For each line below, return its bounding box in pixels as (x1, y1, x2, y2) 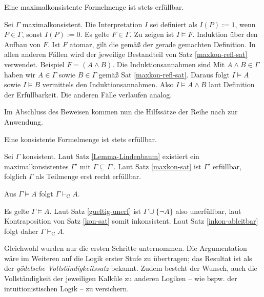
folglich (4, 171, 27, 182)
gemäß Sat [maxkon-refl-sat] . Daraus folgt (98, 69, 230, 80)
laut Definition (209, 79, 255, 90)
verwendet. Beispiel (4, 58, 65, 69)
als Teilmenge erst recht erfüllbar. (35, 171, 141, 182)
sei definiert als (150, 18, 197, 29)
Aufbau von (4, 38, 41, 49)
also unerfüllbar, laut (175, 205, 241, 216)
